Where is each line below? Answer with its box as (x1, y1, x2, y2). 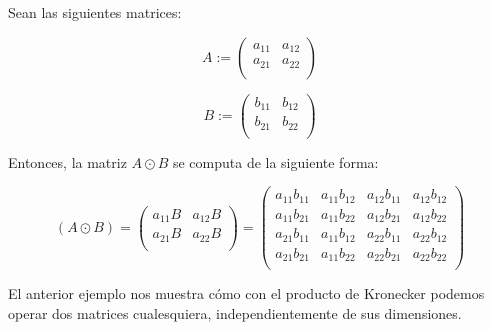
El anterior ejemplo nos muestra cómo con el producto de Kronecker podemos (8, 283, 485, 304)
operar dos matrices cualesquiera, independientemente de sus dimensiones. (8, 302, 462, 323)
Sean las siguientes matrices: (8, 2, 182, 22)
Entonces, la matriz (8, 151, 127, 172)
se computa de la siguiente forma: (172, 151, 379, 172)
